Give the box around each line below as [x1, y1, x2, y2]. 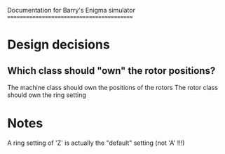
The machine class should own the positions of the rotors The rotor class [7, 84, 219, 91]
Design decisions [7, 37, 110, 53]
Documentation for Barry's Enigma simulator [7, 6, 135, 14]
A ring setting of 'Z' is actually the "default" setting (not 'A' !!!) [7, 139, 185, 147]
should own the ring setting [7, 91, 86, 99]
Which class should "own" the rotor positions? [7, 65, 216, 77]
